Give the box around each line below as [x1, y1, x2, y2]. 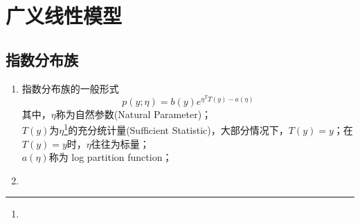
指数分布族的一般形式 [21, 81, 119, 95]
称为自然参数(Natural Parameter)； [55, 106, 212, 121]
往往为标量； [91, 136, 150, 151]
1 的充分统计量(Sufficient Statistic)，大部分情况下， [64, 121, 289, 137]
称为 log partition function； [48, 150, 172, 164]
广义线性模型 [6, 1, 123, 30]
